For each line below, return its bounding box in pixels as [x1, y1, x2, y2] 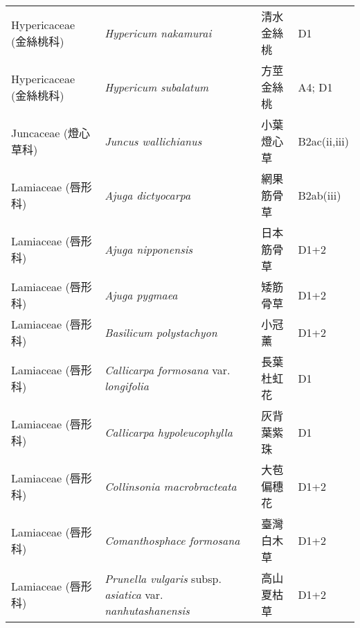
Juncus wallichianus [105, 132, 202, 149]
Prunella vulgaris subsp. [105, 570, 222, 586]
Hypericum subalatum [105, 78, 209, 95]
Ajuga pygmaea [105, 286, 178, 303]
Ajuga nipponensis [105, 241, 193, 257]
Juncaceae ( [11, 125, 68, 141]
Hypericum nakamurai [105, 24, 212, 41]
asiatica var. [105, 586, 163, 602]
